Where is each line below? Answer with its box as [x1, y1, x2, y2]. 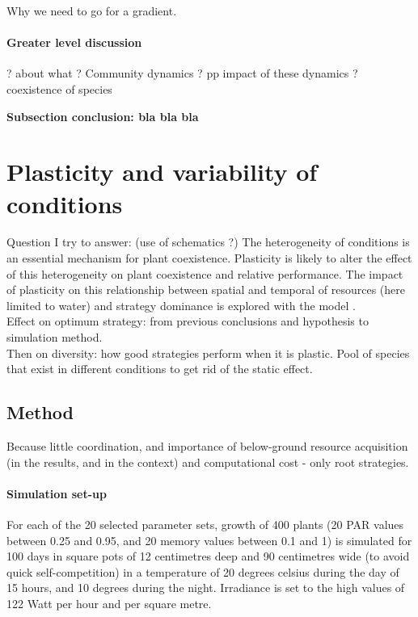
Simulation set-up [6, 485, 107, 502]
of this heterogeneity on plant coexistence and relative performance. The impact [6, 265, 403, 282]
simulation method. [6, 329, 103, 346]
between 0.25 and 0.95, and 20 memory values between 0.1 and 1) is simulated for [6, 531, 412, 548]
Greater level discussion [6, 34, 142, 51]
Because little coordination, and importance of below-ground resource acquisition [6, 438, 408, 455]
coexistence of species [6, 80, 112, 97]
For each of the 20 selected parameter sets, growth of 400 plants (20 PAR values [6, 516, 404, 533]
